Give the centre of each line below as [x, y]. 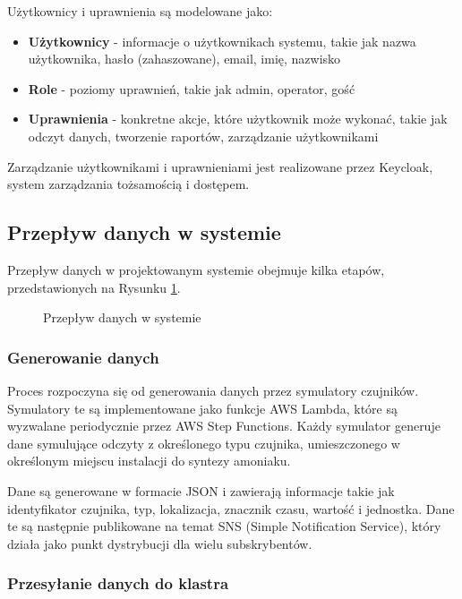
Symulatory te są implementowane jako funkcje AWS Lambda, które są [202, 408]
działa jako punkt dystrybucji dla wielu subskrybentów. [160, 543]
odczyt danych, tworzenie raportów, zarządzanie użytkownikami [203, 136]
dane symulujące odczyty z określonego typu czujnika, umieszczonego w [204, 443]
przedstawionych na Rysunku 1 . [94, 287]
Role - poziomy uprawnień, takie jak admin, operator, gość [192, 88]
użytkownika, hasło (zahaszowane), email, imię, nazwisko [184, 59]
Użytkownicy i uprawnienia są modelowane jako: [140, 11]
